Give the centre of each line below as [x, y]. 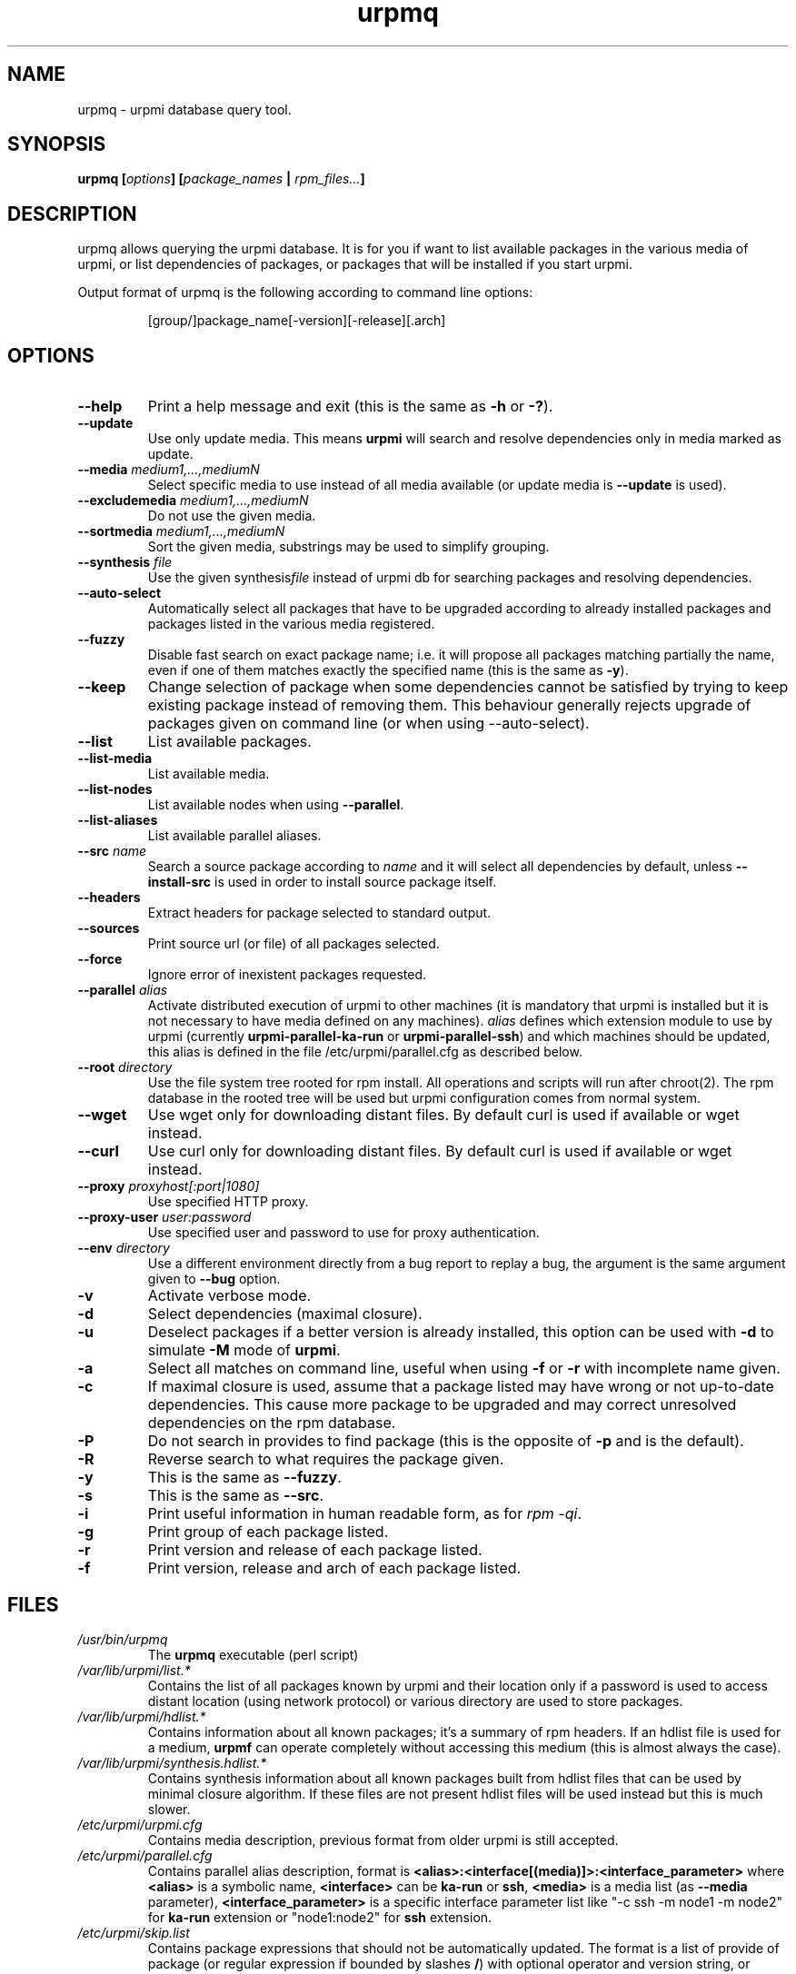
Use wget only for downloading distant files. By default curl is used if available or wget [443, 1115]
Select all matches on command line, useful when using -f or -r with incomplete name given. [464, 1369]
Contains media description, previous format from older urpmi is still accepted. [383, 1840]
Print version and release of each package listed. [315, 1550]
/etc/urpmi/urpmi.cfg [140, 1824]
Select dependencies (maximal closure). [285, 1314]
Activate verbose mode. [229, 1296]
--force [100, 959]
